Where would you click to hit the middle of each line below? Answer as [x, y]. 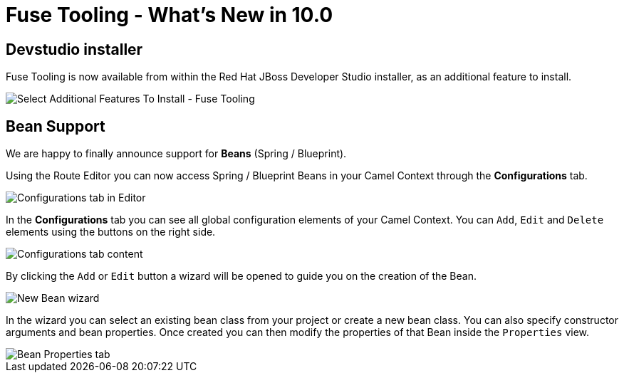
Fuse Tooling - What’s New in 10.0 [170, 15]
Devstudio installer [74, 49]
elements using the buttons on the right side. [111, 232]
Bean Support [56, 126]
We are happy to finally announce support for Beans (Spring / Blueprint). [176, 154]
